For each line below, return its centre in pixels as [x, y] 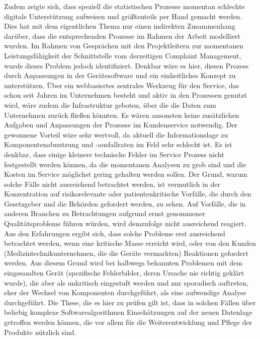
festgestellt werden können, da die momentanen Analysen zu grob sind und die [125, 164]
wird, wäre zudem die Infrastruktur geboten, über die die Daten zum [110, 105]
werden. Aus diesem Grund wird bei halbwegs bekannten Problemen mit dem [123, 263]
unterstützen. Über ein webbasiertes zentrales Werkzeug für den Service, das [122, 85]
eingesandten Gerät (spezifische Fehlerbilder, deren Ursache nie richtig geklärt [124, 273]
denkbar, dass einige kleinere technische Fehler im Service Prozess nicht [114, 154]
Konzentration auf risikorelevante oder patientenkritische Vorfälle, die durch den [128, 194]
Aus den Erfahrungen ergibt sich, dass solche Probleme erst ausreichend [115, 233]
